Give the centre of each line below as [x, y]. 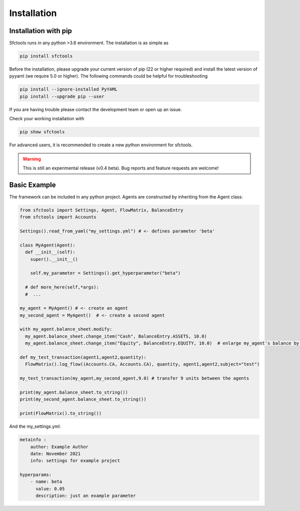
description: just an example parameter [86, 496]
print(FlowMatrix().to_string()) [61, 414]
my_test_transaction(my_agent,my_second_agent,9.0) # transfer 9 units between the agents [134, 378]
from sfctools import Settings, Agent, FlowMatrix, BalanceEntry [101, 210]
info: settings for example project [75, 461]
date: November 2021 [55, 454]
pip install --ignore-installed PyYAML [68, 89]
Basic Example [32, 185]
